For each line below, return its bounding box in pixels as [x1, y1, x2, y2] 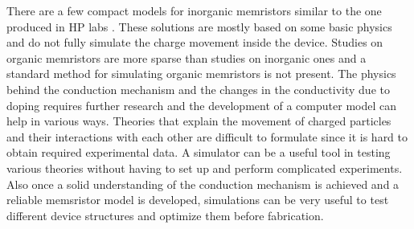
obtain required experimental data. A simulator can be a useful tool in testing [6, 144, 391, 161]
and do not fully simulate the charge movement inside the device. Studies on [6, 34, 383, 51]
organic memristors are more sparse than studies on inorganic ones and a [6, 49, 367, 66]
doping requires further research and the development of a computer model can [6, 96, 396, 113]
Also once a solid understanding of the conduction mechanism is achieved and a [6, 175, 400, 192]
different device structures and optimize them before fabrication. [6, 207, 324, 223]
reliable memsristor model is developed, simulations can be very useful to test [6, 191, 389, 208]
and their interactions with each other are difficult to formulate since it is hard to [6, 128, 408, 145]
